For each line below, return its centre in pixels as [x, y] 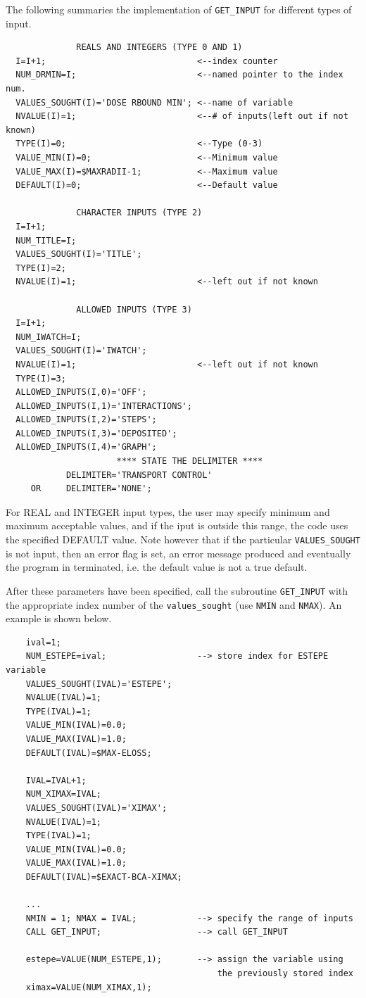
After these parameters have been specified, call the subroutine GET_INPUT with [177, 590]
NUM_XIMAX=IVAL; [64, 794]
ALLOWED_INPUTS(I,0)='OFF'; [81, 392]
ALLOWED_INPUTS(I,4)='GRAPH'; [86, 447]
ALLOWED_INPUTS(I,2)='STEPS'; [86, 420]
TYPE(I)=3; [41, 378]
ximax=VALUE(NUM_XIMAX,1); [89, 987]
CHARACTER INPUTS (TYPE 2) [139, 213]
